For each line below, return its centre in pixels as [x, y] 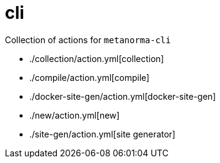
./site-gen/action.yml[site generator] [102, 134]
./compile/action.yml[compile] [90, 77]
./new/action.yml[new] [75, 115]
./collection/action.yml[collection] [97, 58]
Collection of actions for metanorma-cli [88, 40]
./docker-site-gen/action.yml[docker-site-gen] [123, 96]
